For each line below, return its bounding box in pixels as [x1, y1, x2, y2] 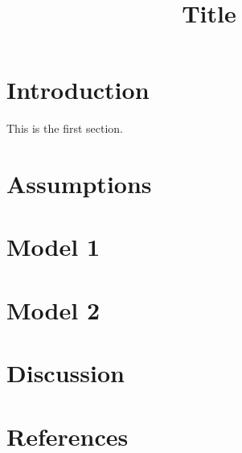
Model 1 [6, 230, 100, 263]
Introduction [6, 73, 150, 106]
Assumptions [6, 167, 152, 200]
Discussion [6, 356, 125, 389]
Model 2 [6, 293, 100, 326]
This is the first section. [6, 120, 123, 137]
